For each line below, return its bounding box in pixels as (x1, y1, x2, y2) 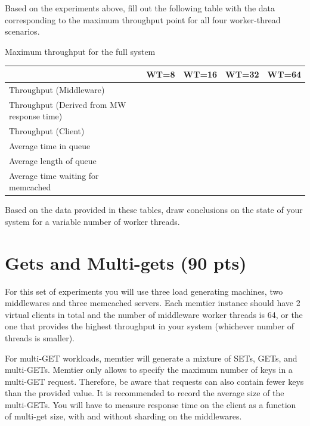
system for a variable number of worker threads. (5, 215, 180, 227)
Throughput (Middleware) (9, 83, 105, 95)
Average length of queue (9, 154, 97, 166)
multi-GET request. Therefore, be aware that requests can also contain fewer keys (5, 375, 304, 387)
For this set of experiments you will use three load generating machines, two (5, 285, 283, 297)
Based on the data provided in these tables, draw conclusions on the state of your (5, 203, 303, 216)
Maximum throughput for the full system (5, 45, 156, 57)
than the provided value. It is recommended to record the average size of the (5, 387, 284, 399)
